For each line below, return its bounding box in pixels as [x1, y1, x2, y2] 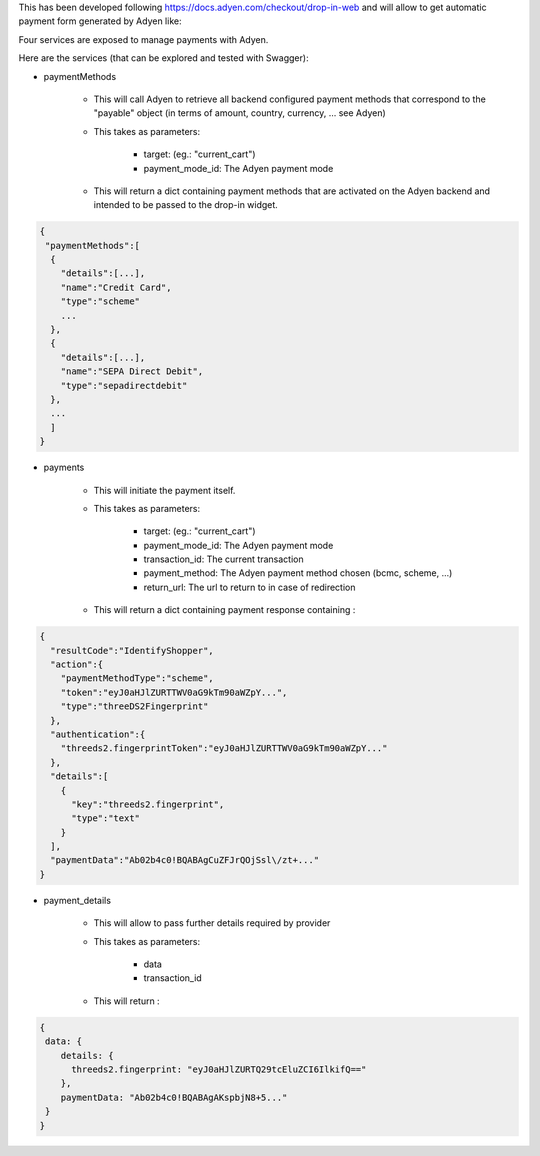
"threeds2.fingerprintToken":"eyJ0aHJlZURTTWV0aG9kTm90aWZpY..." [60, 743, 388, 754]
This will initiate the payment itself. [93, 484, 236, 496]
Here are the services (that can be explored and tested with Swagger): [18, 52, 309, 64]
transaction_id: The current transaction [143, 553, 304, 565]
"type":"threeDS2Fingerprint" [60, 701, 209, 712]
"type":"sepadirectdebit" [60, 380, 188, 391]
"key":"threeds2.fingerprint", [71, 798, 225, 810]
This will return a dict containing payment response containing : [93, 604, 356, 616]
